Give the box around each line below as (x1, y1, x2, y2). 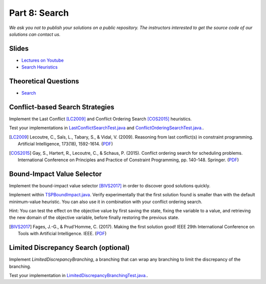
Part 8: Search (9, 7, 69, 18)
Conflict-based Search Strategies (9, 103, 115, 111)
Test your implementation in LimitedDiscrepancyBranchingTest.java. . (9, 272, 148, 278)
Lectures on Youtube (21, 57, 64, 63)
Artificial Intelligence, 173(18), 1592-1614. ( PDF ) (18, 141, 113, 147)
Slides (9, 44, 29, 53)
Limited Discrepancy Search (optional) (9, 244, 130, 252)
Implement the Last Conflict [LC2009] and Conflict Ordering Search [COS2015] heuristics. (9, 116, 192, 122)
